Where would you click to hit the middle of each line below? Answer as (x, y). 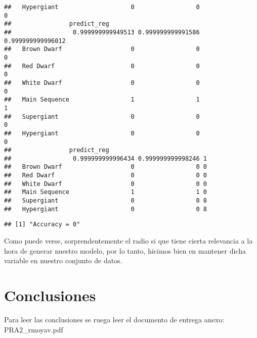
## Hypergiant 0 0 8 (105, 209)
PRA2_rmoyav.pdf (34, 329)
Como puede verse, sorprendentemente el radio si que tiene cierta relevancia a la (128, 241)
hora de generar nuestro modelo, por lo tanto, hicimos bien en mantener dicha (125, 250)
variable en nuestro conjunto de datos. (63, 260)
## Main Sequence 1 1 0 (105, 192)
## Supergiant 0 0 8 (105, 201)
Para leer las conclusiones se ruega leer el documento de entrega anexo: (114, 319)
